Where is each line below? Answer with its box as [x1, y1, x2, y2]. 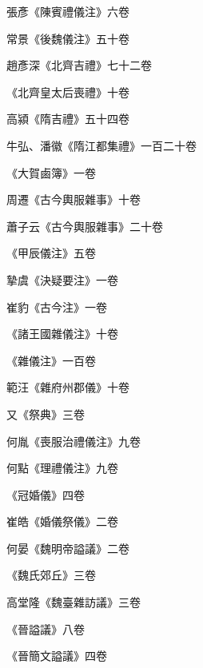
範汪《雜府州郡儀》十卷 [6, 379, 129, 396]
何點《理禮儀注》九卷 [6, 459, 118, 476]
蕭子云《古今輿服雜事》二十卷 [6, 217, 163, 234]
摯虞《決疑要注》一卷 [6, 271, 118, 288]
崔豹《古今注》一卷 [6, 298, 107, 315]
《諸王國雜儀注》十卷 [6, 325, 118, 342]
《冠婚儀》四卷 [6, 486, 85, 503]
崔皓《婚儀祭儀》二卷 [6, 513, 118, 530]
